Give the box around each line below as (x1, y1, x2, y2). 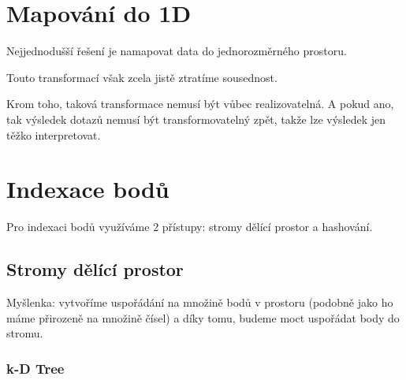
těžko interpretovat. (6, 126, 101, 143)
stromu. (6, 325, 43, 341)
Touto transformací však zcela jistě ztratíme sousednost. (6, 69, 277, 85)
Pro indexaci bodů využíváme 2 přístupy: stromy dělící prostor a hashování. (6, 218, 373, 235)
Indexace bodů (6, 173, 169, 205)
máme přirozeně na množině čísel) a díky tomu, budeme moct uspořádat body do (6, 309, 400, 326)
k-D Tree (6, 358, 65, 378)
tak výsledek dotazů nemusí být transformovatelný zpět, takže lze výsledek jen (6, 110, 386, 127)
